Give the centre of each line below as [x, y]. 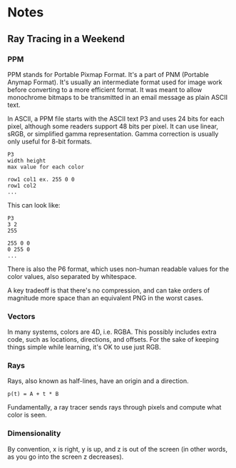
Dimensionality [34, 434]
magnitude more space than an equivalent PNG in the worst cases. [106, 297]
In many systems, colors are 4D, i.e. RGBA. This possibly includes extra [112, 332]
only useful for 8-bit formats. [50, 141]
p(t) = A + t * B [33, 394]
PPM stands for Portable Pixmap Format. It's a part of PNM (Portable [108, 74]
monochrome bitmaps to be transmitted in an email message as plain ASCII [118, 97]
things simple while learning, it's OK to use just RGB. [84, 347]
